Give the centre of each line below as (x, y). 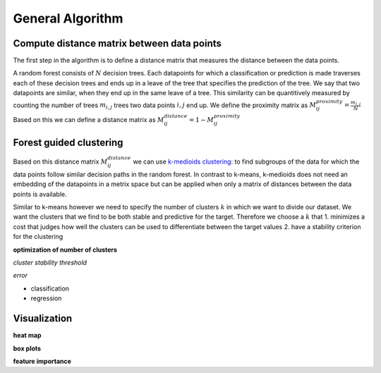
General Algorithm (68, 18)
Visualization (43, 318)
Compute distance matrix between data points (117, 43)
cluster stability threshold (50, 263)
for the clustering (38, 237)
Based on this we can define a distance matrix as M (89, 120)
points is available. (40, 194)
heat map (27, 336)
